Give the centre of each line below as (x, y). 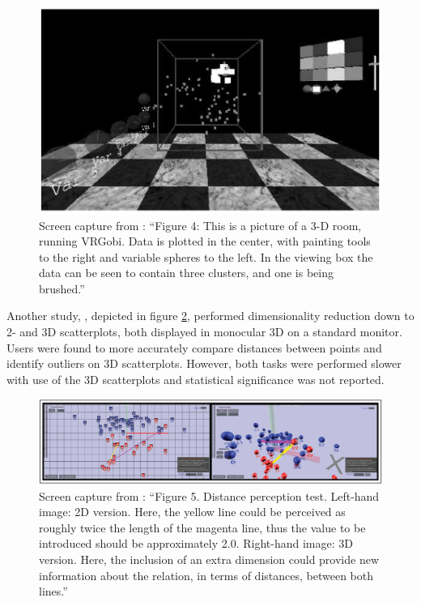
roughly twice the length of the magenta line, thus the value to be (202, 527)
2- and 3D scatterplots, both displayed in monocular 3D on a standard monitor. (204, 332)
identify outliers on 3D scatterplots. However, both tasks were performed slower (204, 363)
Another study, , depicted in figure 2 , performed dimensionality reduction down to (210, 316)
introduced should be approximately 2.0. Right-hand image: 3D (196, 543)
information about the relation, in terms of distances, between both (206, 575)
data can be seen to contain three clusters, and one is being (186, 273)
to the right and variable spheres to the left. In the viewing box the (206, 256)
